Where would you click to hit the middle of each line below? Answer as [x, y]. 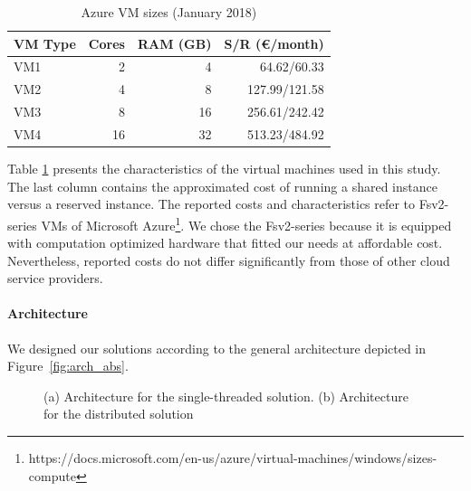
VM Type [45, 43]
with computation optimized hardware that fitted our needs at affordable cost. [225, 243]
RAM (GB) [174, 43]
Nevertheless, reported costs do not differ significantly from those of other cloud [229, 260]
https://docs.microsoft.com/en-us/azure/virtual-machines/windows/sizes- [233, 458]
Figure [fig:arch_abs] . [68, 366]
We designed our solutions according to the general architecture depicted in [217, 348]
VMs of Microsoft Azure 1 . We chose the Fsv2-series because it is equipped [246, 223]
